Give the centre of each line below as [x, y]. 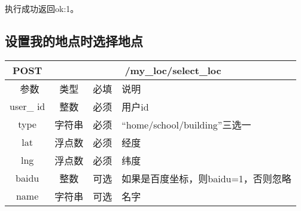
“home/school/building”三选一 [186, 124]
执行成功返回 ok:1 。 [42, 8]
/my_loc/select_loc [173, 70]
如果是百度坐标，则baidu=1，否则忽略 [206, 178]
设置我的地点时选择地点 [74, 40]
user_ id [28, 106]
